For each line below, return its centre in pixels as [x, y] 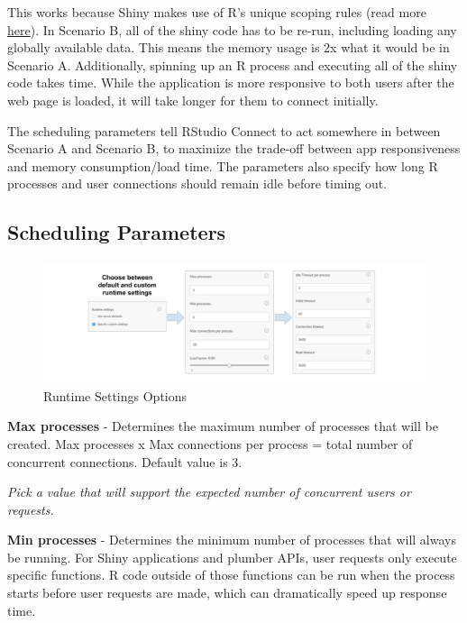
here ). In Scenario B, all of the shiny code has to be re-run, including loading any [232, 29]
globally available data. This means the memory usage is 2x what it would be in [229, 47]
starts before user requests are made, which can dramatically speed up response [227, 593]
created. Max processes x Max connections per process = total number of [210, 443]
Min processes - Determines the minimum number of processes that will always [232, 540]
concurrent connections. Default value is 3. [125, 461]
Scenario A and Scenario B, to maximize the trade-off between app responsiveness [234, 148]
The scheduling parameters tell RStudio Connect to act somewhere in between [224, 130]
